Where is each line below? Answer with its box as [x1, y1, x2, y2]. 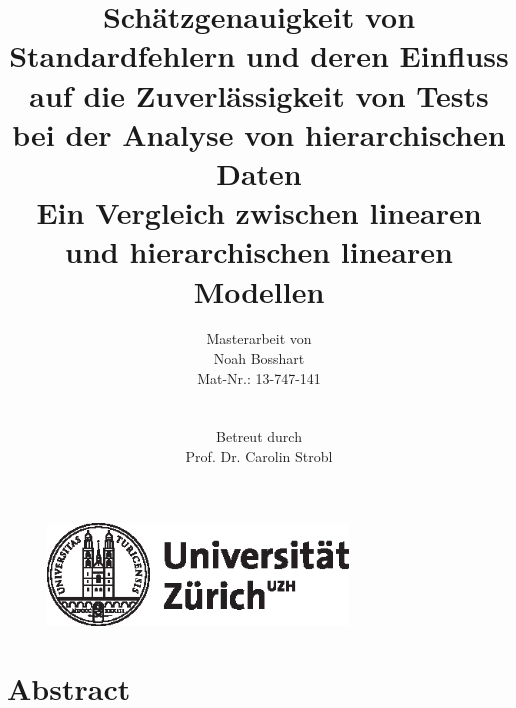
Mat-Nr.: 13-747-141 [197, 367, 321, 388]
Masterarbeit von [206, 328, 312, 349]
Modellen [193, 270, 325, 311]
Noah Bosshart [213, 348, 305, 369]
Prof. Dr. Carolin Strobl [185, 446, 333, 466]
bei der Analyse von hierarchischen [12, 113, 506, 154]
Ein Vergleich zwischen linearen [36, 192, 482, 233]
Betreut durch [216, 426, 302, 447]
